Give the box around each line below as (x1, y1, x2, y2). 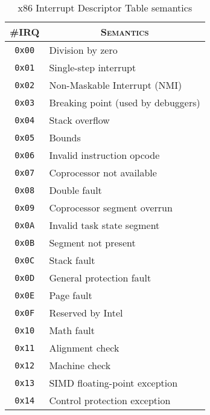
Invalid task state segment (49, 218, 160, 232)
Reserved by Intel (49, 306, 123, 320)
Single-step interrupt (49, 60, 136, 74)
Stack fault (49, 253, 95, 267)
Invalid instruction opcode (49, 148, 160, 162)
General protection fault (49, 271, 151, 285)
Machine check (49, 358, 111, 372)
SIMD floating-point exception (49, 376, 178, 390)
